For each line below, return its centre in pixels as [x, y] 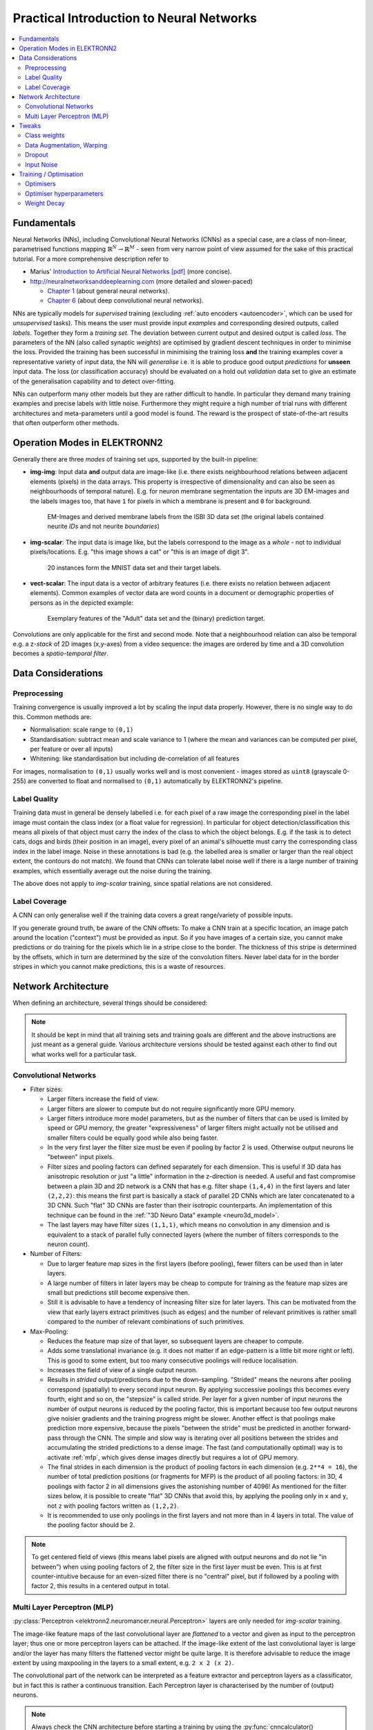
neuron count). [68, 1244]
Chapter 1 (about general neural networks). [108, 291]
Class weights [45, 136]
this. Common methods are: [52, 717]
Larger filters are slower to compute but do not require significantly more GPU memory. [172, 1109]
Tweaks [30, 126]
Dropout [37, 155]
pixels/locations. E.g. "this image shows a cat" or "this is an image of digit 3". [140, 552]
